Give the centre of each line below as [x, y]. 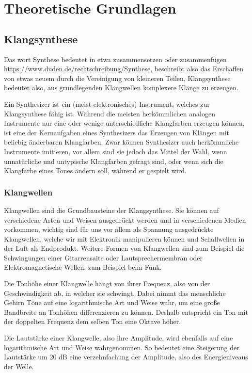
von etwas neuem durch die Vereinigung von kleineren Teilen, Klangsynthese [117, 78]
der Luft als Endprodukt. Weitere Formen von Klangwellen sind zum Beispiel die [124, 248]
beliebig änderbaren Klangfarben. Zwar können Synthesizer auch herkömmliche [121, 142]
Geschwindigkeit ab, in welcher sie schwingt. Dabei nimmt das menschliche [115, 293]
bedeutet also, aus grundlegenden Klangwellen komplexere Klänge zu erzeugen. [121, 88]
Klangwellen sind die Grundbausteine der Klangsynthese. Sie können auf [111, 210]
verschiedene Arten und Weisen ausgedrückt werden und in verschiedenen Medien [125, 219]
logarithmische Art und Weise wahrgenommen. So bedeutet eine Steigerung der [122, 347]
